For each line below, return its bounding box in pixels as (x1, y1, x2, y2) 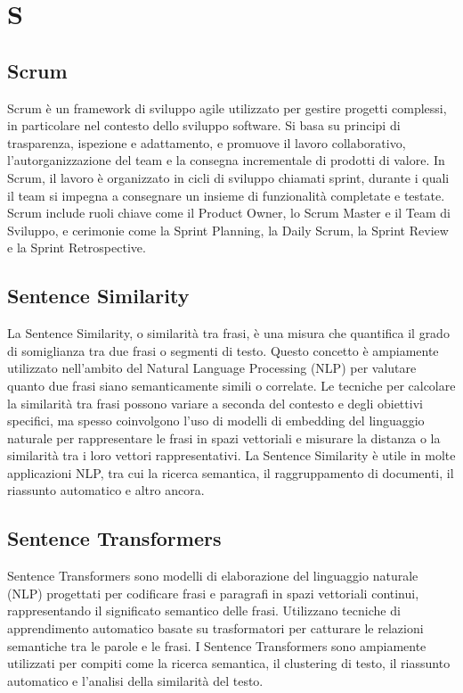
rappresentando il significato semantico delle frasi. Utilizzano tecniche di (7, 601, 401, 620)
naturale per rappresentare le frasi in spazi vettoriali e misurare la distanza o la (7, 428, 441, 447)
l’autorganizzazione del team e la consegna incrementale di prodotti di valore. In (7, 151, 445, 169)
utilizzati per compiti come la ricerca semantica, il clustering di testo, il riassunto (7, 654, 451, 672)
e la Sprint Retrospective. (7, 238, 146, 257)
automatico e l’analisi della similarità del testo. (7, 671, 264, 689)
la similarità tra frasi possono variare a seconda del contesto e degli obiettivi (7, 393, 423, 412)
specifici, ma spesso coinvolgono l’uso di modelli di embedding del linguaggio (7, 411, 425, 430)
